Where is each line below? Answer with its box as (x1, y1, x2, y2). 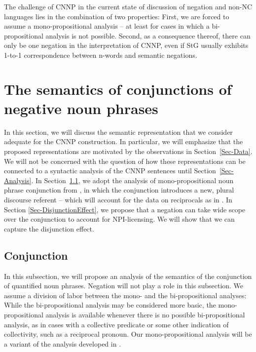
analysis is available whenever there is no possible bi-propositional (45, 309, 245, 319)
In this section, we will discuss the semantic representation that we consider (4, 126, 233, 137)
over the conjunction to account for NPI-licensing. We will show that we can (4, 214, 235, 224)
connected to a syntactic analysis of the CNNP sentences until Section (4, 165, 216, 176)
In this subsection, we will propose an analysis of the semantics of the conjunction (4, 271, 252, 281)
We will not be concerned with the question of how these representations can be (4, 156, 246, 166)
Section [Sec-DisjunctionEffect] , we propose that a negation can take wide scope (4, 204, 246, 214)
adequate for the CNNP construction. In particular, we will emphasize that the (4, 136, 243, 147)
